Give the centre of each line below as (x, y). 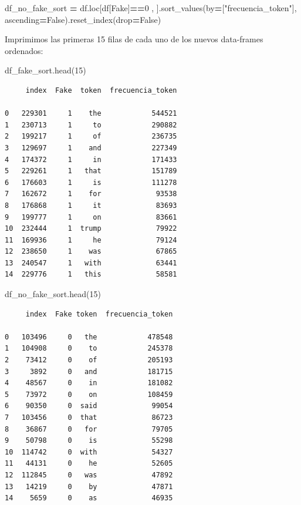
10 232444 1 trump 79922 (91, 229)
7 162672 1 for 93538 (91, 194)
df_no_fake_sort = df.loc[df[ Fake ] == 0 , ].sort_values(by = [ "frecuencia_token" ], (151, 8)
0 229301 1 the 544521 (91, 114)
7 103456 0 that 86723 (89, 418)
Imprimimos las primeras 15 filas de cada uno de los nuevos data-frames (134, 39)
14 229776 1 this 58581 (91, 275)
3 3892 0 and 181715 (89, 371)
